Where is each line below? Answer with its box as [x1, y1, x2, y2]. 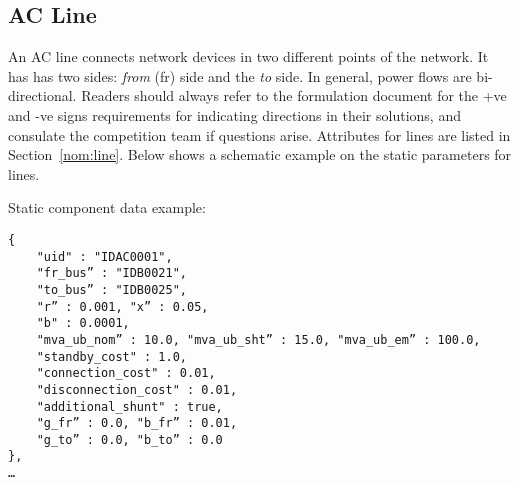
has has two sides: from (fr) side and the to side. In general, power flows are [8, 65, 472, 86]
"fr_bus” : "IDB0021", [36, 266, 187, 281]
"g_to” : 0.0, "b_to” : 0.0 [36, 432, 223, 447]
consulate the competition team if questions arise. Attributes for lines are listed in [8, 124, 511, 145]
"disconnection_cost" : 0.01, [36, 382, 238, 397]
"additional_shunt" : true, [36, 399, 223, 414]
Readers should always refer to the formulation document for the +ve [81, 85, 507, 106]
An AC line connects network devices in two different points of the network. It [8, 46, 489, 67]
